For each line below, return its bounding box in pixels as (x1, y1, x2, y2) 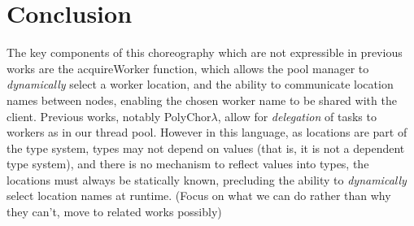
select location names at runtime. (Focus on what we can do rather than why (7, 187, 391, 204)
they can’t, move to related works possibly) (7, 203, 222, 220)
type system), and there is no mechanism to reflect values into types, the (7, 155, 369, 172)
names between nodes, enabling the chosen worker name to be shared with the (7, 91, 397, 108)
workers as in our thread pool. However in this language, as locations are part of (7, 124, 407, 141)
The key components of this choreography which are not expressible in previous (7, 44, 403, 61)
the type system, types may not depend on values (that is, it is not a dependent (7, 139, 405, 156)
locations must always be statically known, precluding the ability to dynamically (7, 171, 407, 188)
